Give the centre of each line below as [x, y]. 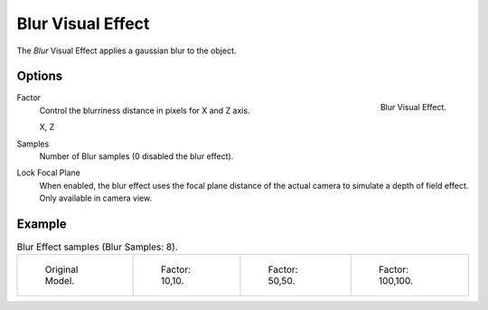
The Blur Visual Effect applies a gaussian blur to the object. [127, 51]
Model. [60, 281]
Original [61, 269]
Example [42, 224]
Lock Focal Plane [48, 173]
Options [40, 76]
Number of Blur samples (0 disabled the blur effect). [136, 156]
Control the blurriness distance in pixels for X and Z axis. [145, 110]
